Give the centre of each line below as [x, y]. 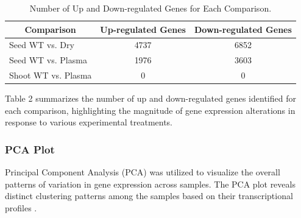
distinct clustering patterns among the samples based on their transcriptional [149, 196]
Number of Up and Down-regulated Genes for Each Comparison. [150, 8]
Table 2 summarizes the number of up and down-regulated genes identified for [150, 98]
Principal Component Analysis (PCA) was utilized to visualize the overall [143, 172]
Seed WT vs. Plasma [48, 60]
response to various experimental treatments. [89, 122]
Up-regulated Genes [143, 29]
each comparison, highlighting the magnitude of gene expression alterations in [150, 110]
